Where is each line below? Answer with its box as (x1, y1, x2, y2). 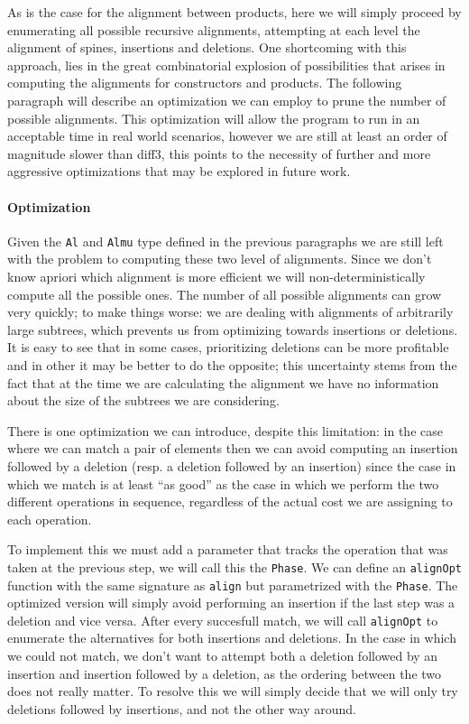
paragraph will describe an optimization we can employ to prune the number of (7, 90, 446, 109)
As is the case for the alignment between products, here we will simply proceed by (7, 3, 462, 21)
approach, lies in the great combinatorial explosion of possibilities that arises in (7, 55, 446, 74)
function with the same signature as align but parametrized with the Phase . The (7, 575, 458, 594)
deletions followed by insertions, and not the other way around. (7, 699, 356, 718)
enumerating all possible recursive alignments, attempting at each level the (7, 20, 420, 39)
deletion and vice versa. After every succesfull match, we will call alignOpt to (7, 610, 438, 629)
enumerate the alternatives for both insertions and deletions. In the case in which (7, 628, 456, 647)
